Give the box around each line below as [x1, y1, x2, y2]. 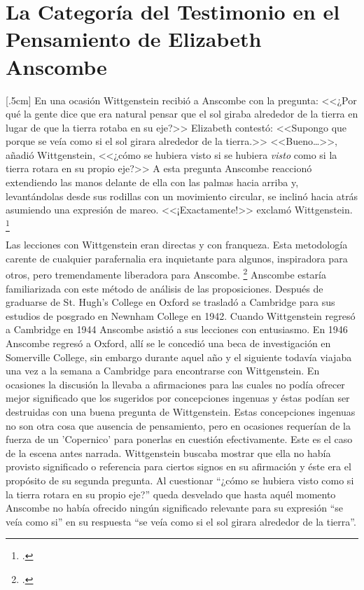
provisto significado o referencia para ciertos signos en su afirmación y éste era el [6, 459, 351, 474]
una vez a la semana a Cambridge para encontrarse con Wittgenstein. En [6, 363, 320, 378]
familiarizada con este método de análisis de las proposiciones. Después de [6, 281, 323, 295]
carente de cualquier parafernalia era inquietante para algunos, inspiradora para [6, 251, 348, 265]
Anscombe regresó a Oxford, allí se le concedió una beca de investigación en [6, 335, 331, 350]
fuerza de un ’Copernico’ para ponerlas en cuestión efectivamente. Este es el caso [6, 432, 353, 447]
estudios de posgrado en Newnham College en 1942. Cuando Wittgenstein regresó [6, 308, 356, 323]
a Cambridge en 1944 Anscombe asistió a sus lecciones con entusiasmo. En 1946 [6, 322, 348, 337]
